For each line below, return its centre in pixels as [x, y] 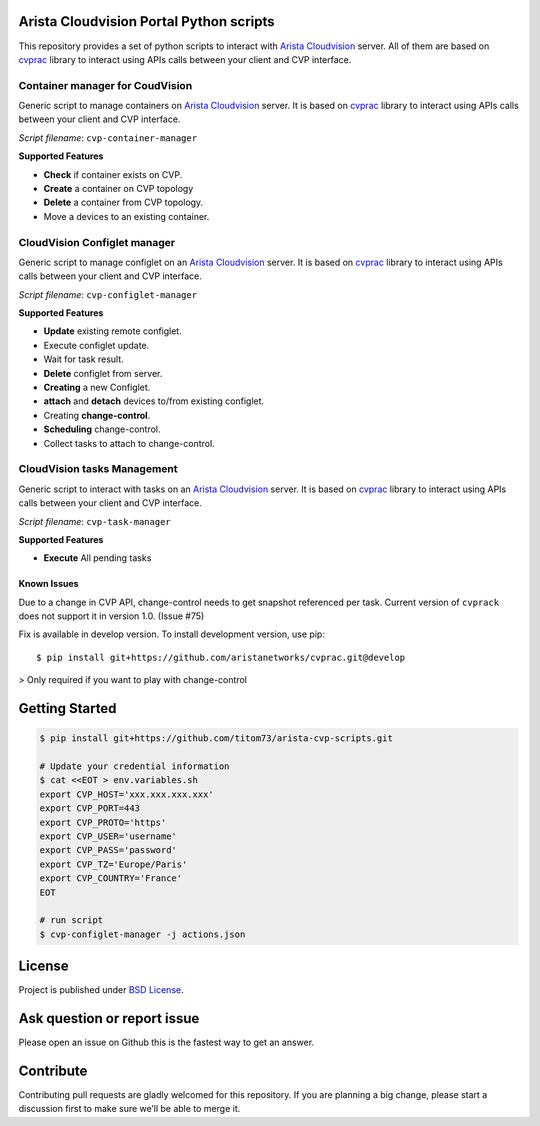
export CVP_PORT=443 [89, 808]
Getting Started [67, 708]
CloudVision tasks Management [98, 469]
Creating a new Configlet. [97, 387]
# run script [71, 920]
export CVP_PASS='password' [108, 850]
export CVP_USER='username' [108, 836]
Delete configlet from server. [103, 373]
